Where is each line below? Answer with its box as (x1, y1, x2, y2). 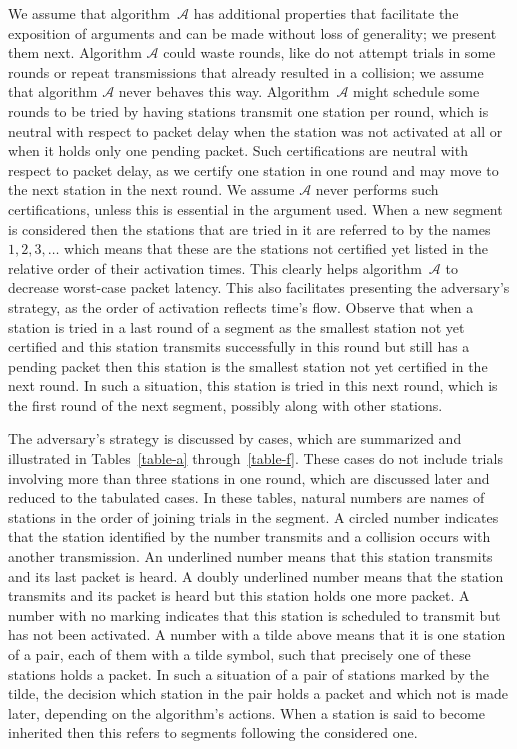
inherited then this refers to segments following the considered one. (8, 722, 418, 743)
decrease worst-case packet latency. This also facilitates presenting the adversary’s (8, 277, 510, 298)
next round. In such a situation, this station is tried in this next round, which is (8, 375, 498, 396)
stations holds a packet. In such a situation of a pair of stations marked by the (8, 663, 489, 684)
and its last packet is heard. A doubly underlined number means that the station (8, 565, 504, 586)
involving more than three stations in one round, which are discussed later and (8, 467, 490, 488)
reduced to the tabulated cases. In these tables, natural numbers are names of (8, 487, 485, 508)
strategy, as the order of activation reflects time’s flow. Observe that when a (8, 296, 474, 317)
